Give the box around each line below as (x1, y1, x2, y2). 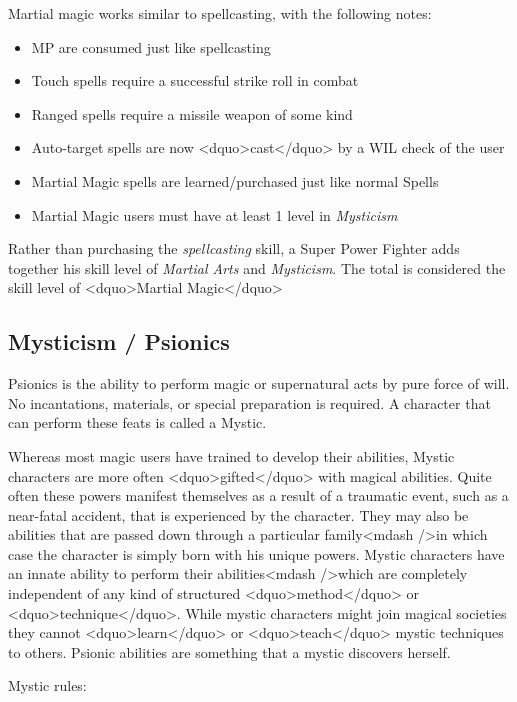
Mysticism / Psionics (8, 326, 230, 357)
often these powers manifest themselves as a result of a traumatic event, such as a (8, 485, 509, 506)
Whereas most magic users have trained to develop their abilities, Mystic (8, 445, 455, 466)
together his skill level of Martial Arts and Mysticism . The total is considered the (8, 257, 506, 278)
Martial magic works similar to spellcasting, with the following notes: (8, 3, 432, 23)
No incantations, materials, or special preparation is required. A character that (8, 392, 491, 413)
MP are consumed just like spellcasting (31, 36, 271, 57)
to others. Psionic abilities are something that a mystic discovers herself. (8, 641, 451, 662)
